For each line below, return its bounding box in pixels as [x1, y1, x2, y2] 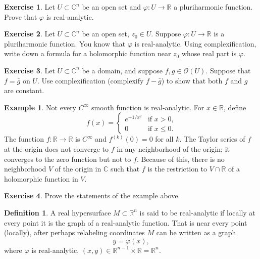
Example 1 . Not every [4, 102, 77, 112]
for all [155, 134, 174, 144]
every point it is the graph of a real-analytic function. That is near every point [4, 217, 247, 228]
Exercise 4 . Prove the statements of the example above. [4, 190, 180, 201]
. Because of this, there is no [136, 153, 225, 164]
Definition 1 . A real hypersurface [4, 207, 111, 218]
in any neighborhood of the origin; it [117, 143, 230, 154]
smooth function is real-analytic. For [91, 102, 204, 112]
